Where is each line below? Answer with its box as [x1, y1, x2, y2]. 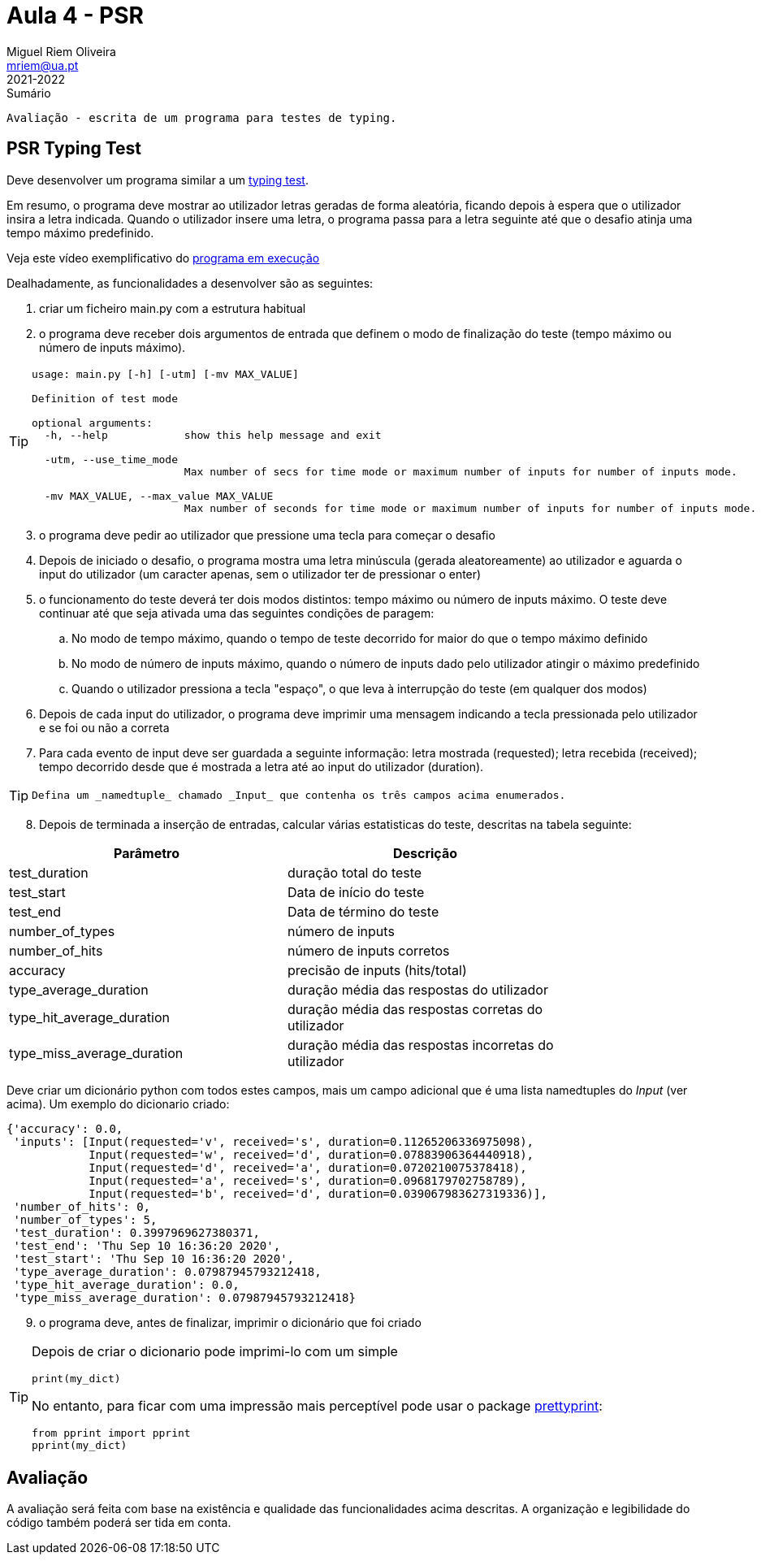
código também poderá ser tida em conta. [6, 1515, 231, 1530]
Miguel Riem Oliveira [6, 44, 116, 59]
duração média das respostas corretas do [288, 1000, 543, 1017]
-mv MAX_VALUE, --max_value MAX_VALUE [44, 489, 274, 502]
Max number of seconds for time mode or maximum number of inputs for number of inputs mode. [184, 501, 757, 514]
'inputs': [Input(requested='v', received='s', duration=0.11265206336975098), [13, 1134, 534, 1148]
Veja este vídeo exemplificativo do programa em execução [6, 250, 320, 265]
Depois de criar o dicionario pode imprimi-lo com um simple [32, 1342, 398, 1359]
